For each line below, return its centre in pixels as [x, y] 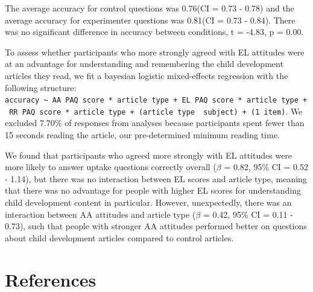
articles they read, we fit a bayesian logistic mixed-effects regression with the [147, 75]
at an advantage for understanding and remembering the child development [144, 64]
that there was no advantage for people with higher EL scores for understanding [153, 190]
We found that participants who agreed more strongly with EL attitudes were [149, 155]
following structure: [41, 87]
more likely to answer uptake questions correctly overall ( [111, 167]
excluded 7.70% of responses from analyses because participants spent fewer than [155, 123]
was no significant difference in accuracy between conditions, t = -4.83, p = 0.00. [154, 32]
